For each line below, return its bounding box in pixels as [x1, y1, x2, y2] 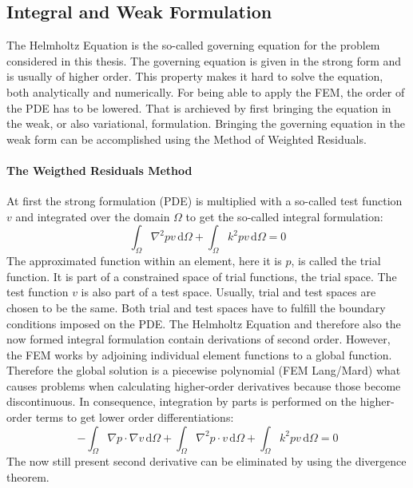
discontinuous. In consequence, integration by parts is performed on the [6, 393, 357, 410]
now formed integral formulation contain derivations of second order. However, [6, 331, 391, 347]
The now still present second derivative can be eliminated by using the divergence [6, 453, 407, 470]
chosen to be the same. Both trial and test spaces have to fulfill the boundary [6, 299, 386, 315]
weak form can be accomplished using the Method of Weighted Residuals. [6, 130, 367, 147]
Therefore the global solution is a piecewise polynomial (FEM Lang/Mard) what [6, 362, 401, 379]
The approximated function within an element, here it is [6, 252, 282, 269]
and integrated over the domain [15, 208, 170, 224]
